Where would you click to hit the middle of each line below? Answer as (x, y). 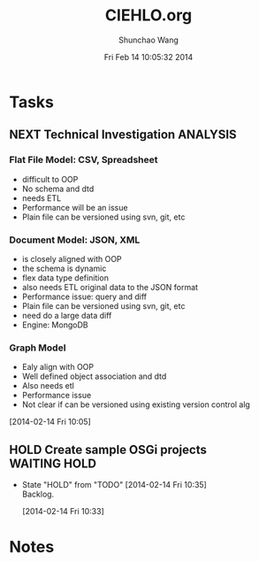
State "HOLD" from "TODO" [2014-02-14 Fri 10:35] (114, 485)
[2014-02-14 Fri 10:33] (63, 512)
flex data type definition (65, 277)
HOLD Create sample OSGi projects (108, 449)
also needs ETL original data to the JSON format (110, 287)
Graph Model (38, 348)
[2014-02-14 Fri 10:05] (50, 422)
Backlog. (38, 494)
